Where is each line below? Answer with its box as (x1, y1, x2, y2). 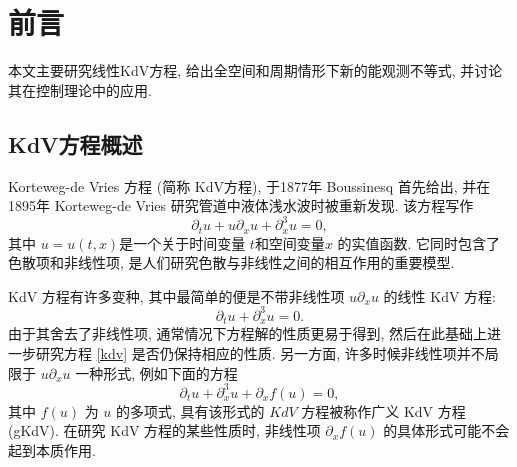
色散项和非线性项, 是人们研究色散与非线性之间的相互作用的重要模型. (8, 252, 455, 273)
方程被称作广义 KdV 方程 (301, 400, 466, 421)
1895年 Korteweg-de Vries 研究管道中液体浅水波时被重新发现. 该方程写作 (8, 195, 474, 216)
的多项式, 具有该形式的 (116, 400, 265, 421)
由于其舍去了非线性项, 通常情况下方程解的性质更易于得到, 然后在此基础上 (8, 323, 488, 344)
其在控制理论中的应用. (8, 79, 152, 100)
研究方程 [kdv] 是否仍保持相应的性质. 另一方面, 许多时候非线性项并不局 (35, 342, 499, 363)
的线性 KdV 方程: (383, 285, 496, 306)
